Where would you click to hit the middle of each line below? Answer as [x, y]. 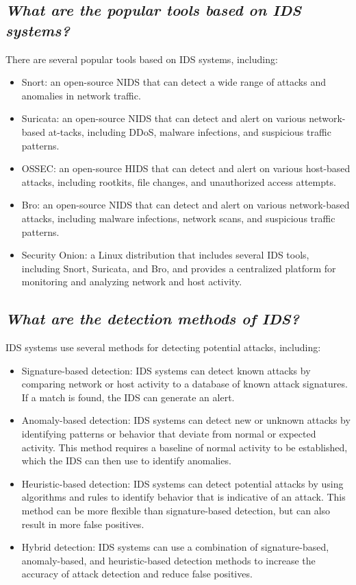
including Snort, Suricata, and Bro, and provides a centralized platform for [179, 268]
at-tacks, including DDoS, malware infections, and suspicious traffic [190, 131]
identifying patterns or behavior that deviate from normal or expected [169, 434]
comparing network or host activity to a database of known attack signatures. [185, 384]
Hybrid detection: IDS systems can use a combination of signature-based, [175, 547]
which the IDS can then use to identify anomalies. [126, 461]
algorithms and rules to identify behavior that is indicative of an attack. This [183, 497]
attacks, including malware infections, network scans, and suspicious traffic [178, 218]
